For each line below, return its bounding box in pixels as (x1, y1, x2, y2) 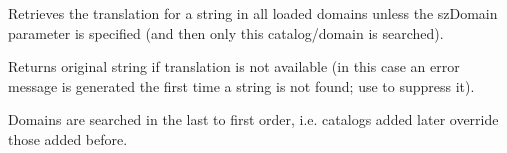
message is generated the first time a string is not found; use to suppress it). (8, 75, 475, 96)
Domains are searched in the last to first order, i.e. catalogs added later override (8, 109, 499, 130)
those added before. (8, 128, 128, 149)
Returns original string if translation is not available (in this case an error (8, 56, 460, 77)
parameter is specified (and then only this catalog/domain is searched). (8, 22, 444, 43)
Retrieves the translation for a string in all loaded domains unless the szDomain (8, 3, 498, 23)
